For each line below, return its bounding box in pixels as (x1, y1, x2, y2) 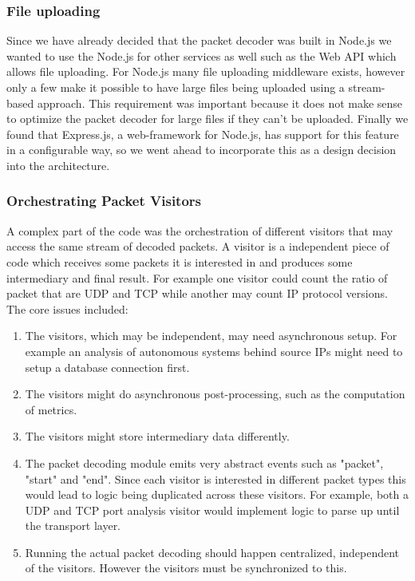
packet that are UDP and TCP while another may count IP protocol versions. (6, 285, 388, 302)
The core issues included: (6, 300, 128, 317)
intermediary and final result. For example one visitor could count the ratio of (6, 269, 388, 286)
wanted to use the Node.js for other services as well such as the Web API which (6, 47, 397, 64)
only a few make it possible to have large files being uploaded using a (6, 79, 345, 95)
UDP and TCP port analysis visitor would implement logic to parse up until (25, 501, 400, 518)
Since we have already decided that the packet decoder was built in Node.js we (6, 32, 392, 49)
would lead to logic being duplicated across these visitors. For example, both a (25, 486, 409, 503)
